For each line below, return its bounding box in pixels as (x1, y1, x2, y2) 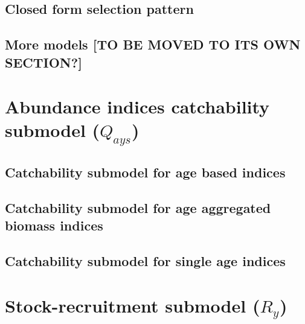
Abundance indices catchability (5, 94, 270, 119)
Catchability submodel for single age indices (5, 252, 286, 270)
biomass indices (5, 216, 103, 235)
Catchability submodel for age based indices (5, 163, 286, 182)
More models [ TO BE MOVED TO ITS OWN (5, 35, 301, 54)
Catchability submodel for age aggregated (5, 199, 271, 217)
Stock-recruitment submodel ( (5, 293, 260, 317)
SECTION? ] (5, 52, 82, 71)
